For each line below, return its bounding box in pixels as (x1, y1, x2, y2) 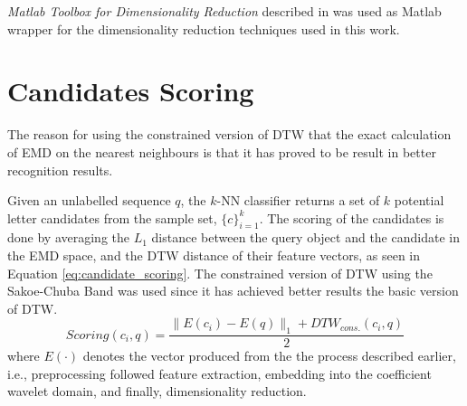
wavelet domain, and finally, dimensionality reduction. (7, 382, 307, 401)
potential (394, 191, 444, 210)
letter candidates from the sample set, (7, 208, 217, 227)
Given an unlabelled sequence (7, 191, 171, 210)
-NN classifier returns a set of (216, 191, 380, 210)
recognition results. (7, 160, 113, 179)
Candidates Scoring (7, 72, 254, 109)
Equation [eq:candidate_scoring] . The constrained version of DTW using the (7, 263, 433, 282)
